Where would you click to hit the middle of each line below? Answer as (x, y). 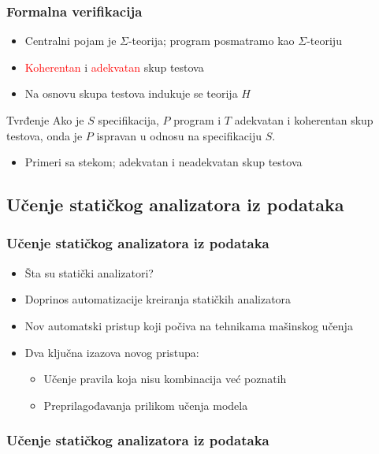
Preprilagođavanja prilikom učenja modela (146, 405)
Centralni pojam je (71, 41)
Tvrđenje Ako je (45, 120)
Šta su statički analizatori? (89, 272)
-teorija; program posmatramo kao (211, 41)
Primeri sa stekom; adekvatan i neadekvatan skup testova (163, 162)
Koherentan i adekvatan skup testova (114, 67)
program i (197, 120)
